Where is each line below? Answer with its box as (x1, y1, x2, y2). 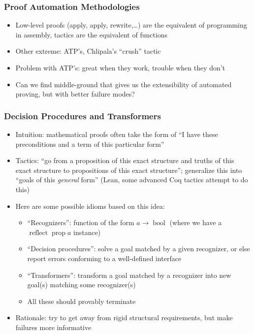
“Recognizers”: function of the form (27, 217, 134, 228)
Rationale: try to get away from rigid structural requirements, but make (15, 312, 233, 323)
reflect (29, 229, 48, 236)
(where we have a (169, 217, 222, 228)
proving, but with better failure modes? (15, 89, 135, 99)
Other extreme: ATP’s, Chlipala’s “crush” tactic (15, 46, 161, 56)
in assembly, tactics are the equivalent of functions (15, 29, 168, 39)
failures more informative (15, 322, 92, 332)
